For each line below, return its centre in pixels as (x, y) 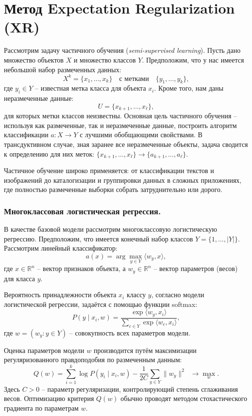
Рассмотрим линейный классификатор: (61, 248)
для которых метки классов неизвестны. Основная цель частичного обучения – (121, 116)
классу (136, 295)
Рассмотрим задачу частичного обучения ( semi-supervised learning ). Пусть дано (122, 50)
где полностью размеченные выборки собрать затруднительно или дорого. (113, 189)
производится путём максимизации (145, 350)
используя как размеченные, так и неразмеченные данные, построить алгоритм (120, 125)
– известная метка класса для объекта (90, 88)
